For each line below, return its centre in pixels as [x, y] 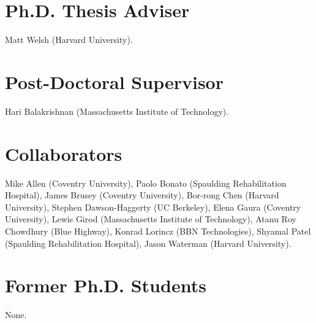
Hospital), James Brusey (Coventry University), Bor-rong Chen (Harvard [142, 195]
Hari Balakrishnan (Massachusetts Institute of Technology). [117, 111]
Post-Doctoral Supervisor [114, 81]
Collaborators [64, 153]
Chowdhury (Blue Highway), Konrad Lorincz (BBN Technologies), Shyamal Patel [158, 231]
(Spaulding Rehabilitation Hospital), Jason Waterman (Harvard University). [148, 243]
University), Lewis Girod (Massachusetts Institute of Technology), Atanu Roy [151, 219]
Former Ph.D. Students [106, 285]
